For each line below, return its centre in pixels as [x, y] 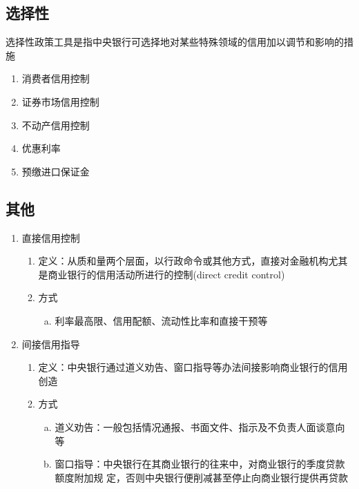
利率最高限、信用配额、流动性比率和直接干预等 [161, 320]
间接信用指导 [51, 344]
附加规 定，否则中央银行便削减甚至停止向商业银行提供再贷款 [211, 477]
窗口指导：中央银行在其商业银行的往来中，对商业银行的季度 [190, 464]
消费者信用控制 [56, 78]
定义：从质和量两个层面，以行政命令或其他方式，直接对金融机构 [183, 261]
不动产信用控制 [56, 125]
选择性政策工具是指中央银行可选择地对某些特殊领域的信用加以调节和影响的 [175, 42]
